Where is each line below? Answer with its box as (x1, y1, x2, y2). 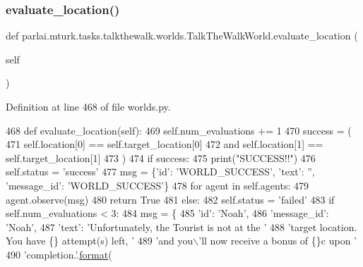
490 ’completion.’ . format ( (6, 247, 112, 261)
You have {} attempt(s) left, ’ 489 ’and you (6, 233, 194, 248)
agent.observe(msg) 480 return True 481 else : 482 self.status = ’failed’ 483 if (6, 192, 335, 206)
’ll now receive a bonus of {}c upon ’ (198, 233, 357, 248)
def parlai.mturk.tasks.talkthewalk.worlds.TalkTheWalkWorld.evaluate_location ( (6, 28, 358, 43)
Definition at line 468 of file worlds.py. (6, 99, 171, 113)
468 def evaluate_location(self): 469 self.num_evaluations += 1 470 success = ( (6, 123, 352, 137)
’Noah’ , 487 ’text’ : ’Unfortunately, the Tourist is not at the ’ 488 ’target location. (6, 219, 357, 234)
